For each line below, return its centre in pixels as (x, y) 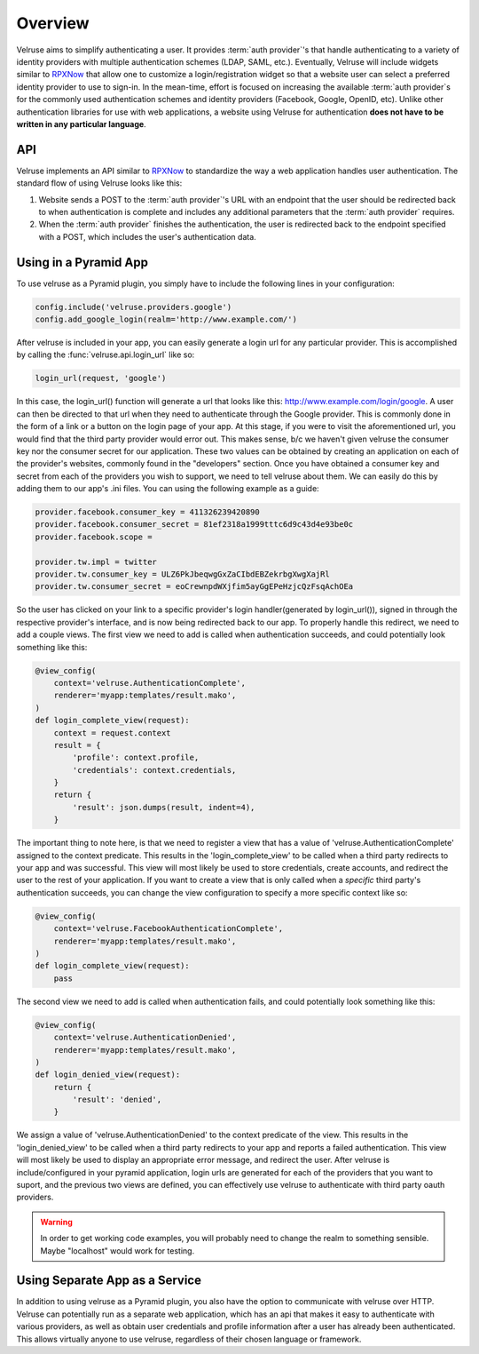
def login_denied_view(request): (108, 1075)
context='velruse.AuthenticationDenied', (145, 1038)
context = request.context (113, 733)
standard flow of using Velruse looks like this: (99, 183)
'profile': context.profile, (136, 758)
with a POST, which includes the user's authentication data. (147, 236)
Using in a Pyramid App (82, 262)
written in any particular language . (81, 123)
